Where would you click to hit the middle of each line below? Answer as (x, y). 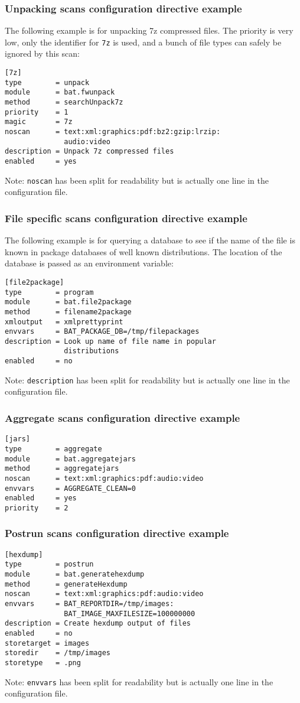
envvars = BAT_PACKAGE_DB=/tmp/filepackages (102, 332)
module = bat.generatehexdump (75, 575)
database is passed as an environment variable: (89, 263)
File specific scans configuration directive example (126, 218)
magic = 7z (39, 122)
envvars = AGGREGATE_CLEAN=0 (70, 488)
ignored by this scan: (42, 53)
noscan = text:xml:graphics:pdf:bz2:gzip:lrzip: (113, 132)
